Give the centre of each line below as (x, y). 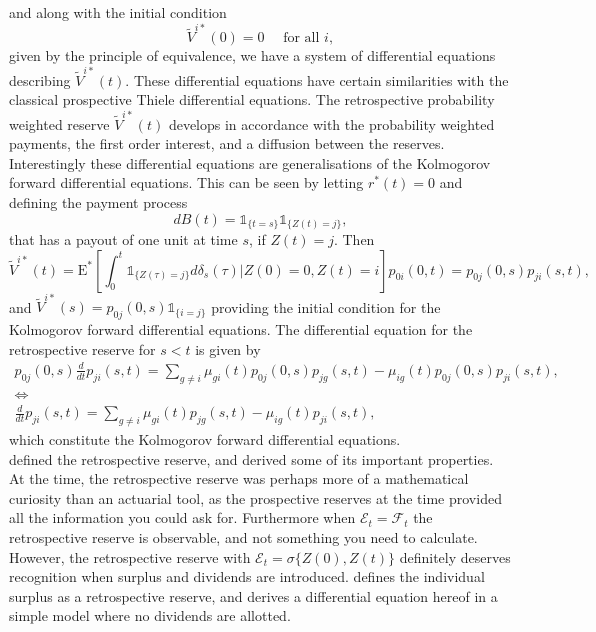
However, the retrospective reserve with (130, 556)
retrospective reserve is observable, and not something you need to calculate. (243, 537)
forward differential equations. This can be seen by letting (186, 182)
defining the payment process (98, 201)
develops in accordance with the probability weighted (331, 123)
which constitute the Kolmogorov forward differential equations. (205, 439)
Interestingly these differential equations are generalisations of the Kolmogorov (250, 162)
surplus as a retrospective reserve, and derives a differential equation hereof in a (253, 595)
